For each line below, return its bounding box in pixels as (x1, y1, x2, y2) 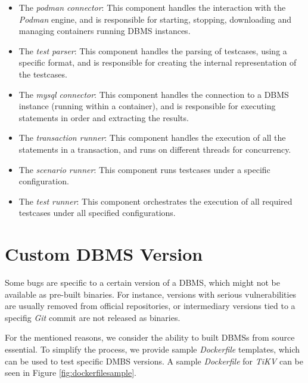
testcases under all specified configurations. (18, 206, 176, 219)
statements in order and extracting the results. (18, 111, 189, 123)
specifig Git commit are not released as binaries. (5, 311, 181, 323)
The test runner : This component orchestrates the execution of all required (18, 194, 293, 207)
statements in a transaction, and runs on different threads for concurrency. (18, 143, 291, 155)
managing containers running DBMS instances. (18, 24, 191, 37)
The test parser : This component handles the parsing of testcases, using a (18, 44, 287, 57)
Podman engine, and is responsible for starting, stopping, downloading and (18, 13, 292, 25)
